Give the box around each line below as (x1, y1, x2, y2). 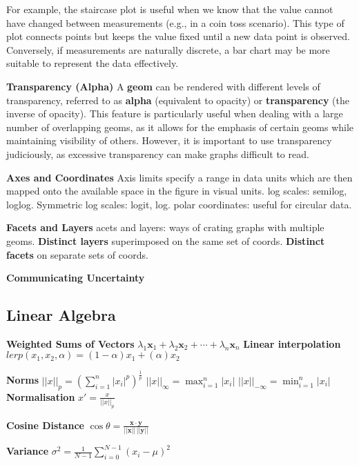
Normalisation (6, 389, 75, 404)
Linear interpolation (243, 336, 341, 350)
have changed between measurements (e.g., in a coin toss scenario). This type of (6, 15, 345, 30)
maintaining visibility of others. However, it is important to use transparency (6, 133, 332, 148)
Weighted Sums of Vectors (6, 336, 135, 350)
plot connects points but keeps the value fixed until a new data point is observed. (6, 29, 350, 43)
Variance (6, 444, 49, 458)
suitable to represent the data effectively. (6, 56, 179, 70)
